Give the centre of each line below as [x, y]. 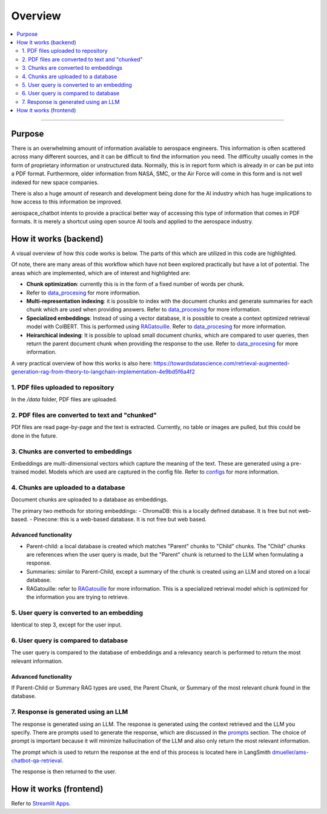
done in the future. [34, 436]
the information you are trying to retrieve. [78, 597]
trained [20, 472]
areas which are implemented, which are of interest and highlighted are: [101, 273]
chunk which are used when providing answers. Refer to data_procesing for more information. [144, 310]
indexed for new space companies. [55, 182]
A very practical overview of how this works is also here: [82, 363]
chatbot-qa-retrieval [36, 761]
